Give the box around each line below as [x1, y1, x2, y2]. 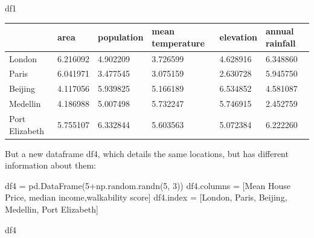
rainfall [265, 36, 296, 49]
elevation [219, 30, 257, 43]
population [97, 30, 144, 43]
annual [265, 25, 294, 37]
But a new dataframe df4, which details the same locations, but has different [5, 147, 289, 159]
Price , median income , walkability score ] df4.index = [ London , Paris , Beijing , [5, 191, 287, 204]
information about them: [5, 159, 96, 172]
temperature [152, 36, 205, 49]
